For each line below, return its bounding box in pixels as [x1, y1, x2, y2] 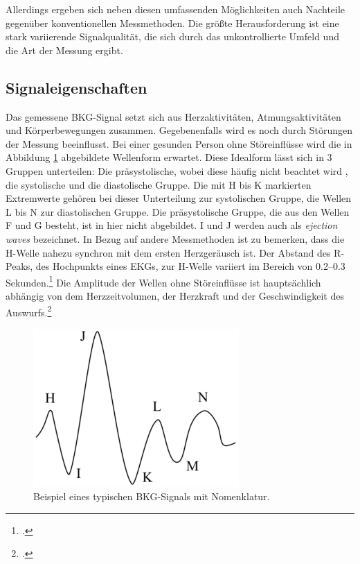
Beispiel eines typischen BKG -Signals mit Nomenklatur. [33, 489, 270, 504]
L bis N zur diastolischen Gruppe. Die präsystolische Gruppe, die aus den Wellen [6, 204, 350, 219]
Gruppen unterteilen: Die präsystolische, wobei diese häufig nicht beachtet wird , [6, 163, 348, 178]
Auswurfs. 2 [6, 302, 52, 319]
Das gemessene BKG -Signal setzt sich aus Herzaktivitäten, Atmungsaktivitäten [6, 109, 341, 123]
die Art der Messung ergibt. [6, 42, 123, 57]
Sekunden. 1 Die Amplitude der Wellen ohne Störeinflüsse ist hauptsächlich [6, 273, 321, 289]
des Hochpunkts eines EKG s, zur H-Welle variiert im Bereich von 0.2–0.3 [35, 259, 345, 273]
